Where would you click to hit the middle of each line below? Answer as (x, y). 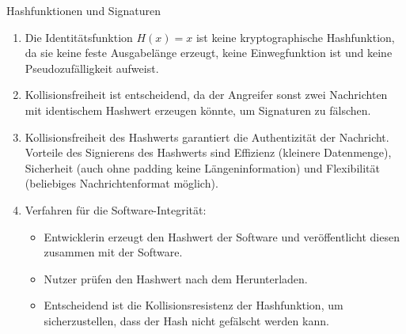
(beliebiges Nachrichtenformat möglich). (121, 183)
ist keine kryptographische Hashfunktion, (295, 37)
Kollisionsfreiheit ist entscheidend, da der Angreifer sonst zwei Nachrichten (206, 95)
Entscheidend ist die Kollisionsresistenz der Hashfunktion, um (194, 305)
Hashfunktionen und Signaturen (84, 10)
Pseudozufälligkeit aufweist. (92, 68)
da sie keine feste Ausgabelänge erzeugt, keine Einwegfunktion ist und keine (209, 53)
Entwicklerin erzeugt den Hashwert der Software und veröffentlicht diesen (222, 236)
